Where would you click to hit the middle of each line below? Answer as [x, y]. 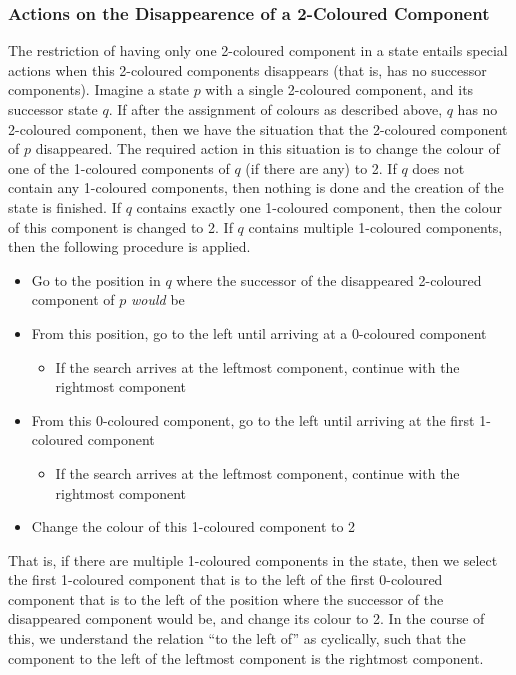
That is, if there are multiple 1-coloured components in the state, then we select [253, 559]
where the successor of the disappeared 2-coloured [329, 279]
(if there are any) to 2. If [321, 167]
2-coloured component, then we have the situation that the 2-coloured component [258, 128]
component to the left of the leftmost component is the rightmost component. [246, 657]
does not [438, 167]
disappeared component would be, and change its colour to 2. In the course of [246, 618]
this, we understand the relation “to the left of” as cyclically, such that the [237, 638]
